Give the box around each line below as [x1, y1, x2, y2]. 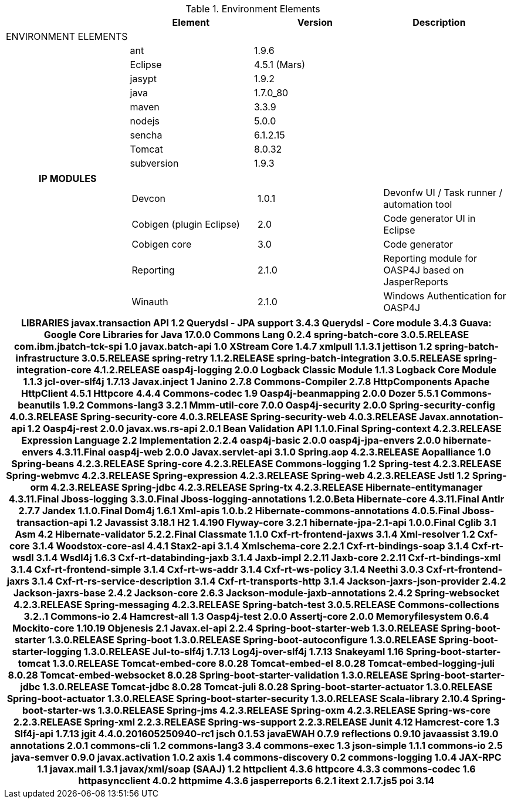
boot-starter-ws [22, 704, 96, 716]
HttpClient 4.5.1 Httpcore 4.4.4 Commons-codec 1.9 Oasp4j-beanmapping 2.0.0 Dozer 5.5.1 [21, 387, 439, 399]
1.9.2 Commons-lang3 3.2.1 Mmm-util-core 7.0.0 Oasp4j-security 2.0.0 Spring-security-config [62, 399, 495, 411]
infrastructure [15, 352, 80, 364]
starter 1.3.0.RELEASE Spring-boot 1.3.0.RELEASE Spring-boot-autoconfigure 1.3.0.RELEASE [14, 634, 436, 646]
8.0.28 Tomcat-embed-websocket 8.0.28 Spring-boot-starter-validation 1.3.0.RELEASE [8, 669, 408, 681]
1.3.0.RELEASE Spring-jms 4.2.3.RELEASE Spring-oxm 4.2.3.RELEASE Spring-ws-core [97, 704, 491, 716]
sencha [130, 129, 163, 141]
